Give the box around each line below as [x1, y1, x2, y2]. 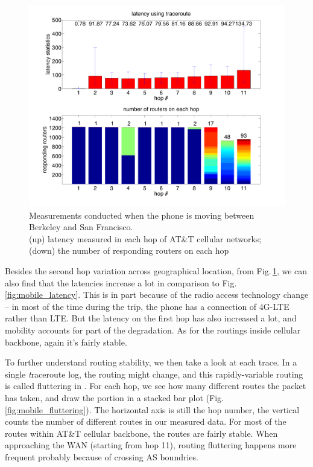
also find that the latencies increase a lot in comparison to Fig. [5, 276, 237, 289]
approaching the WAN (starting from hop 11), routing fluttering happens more [5, 439, 297, 451]
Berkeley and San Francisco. [29, 221, 133, 233]
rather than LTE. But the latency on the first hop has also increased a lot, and [5, 312, 297, 324]
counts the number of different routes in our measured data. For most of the [5, 415, 286, 428]
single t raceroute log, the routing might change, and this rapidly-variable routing [5, 367, 303, 380]
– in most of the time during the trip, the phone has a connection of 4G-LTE [5, 300, 289, 312]
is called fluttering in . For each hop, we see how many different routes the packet [5, 379, 306, 392]
